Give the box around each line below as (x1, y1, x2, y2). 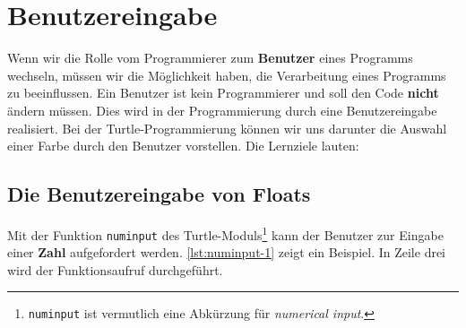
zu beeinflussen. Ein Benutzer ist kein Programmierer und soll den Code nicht (7, 83, 439, 102)
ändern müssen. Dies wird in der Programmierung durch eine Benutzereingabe (7, 100, 437, 119)
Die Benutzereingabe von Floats (7, 180, 311, 208)
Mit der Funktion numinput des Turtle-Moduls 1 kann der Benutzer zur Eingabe (7, 222, 444, 244)
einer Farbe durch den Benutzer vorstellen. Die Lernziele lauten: (7, 136, 359, 155)
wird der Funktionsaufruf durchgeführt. (7, 260, 223, 279)
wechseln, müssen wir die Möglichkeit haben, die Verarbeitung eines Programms (7, 65, 446, 84)
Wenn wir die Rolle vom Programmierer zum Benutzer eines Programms (7, 48, 413, 67)
